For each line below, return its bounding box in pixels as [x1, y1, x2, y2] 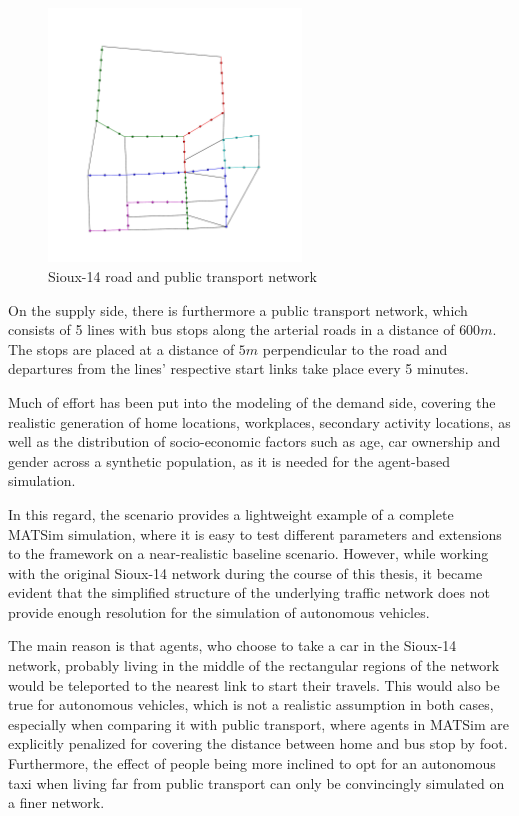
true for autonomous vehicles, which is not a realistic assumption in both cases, [8, 694, 494, 715]
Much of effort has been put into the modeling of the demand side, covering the [8, 391, 496, 412]
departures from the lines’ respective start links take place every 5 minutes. [8, 358, 469, 379]
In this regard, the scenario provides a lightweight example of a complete [8, 503, 454, 524]
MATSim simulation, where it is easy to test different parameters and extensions [8, 523, 502, 544]
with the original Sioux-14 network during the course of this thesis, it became [8, 562, 483, 583]
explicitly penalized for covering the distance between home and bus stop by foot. [8, 733, 508, 754]
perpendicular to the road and [262, 338, 448, 359]
